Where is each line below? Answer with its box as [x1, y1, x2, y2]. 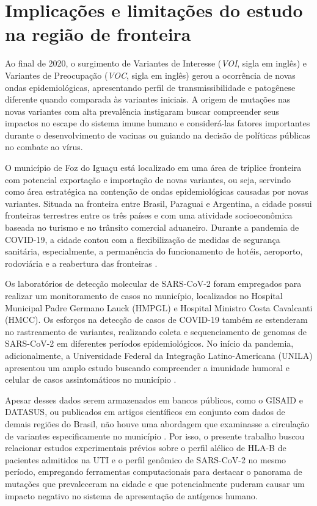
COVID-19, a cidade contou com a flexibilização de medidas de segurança [5, 233, 280, 245]
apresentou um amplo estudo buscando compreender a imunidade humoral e [5, 361, 290, 374]
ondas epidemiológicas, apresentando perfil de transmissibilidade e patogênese [5, 81, 296, 93]
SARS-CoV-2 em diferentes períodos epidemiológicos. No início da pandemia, [5, 337, 294, 350]
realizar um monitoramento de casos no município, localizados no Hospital [5, 289, 283, 302]
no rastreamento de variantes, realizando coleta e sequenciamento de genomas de [5, 325, 307, 338]
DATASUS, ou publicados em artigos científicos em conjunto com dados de [5, 405, 285, 418]
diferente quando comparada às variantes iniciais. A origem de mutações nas [5, 93, 291, 106]
